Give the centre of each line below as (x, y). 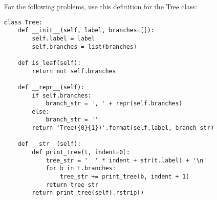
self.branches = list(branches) (85, 47)
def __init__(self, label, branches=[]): (86, 30)
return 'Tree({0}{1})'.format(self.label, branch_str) (123, 128)
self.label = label (64, 38)
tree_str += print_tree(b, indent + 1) (125, 177)
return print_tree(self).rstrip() (88, 193)
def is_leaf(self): (49, 63)
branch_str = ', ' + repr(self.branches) (114, 104)
